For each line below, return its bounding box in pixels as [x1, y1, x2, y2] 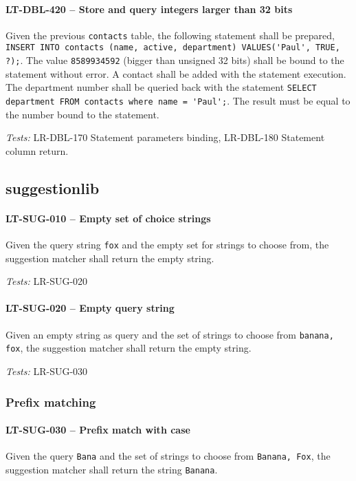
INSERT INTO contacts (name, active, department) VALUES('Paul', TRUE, [5, 43, 340, 53]
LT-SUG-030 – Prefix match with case [5, 423, 190, 437]
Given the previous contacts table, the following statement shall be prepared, [5, 28, 335, 42]
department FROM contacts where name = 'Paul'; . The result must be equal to [5, 94, 351, 108]
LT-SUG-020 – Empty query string [5, 301, 175, 315]
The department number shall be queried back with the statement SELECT [5, 80, 317, 94]
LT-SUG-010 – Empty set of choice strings [5, 211, 211, 225]
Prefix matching [5, 393, 96, 410]
